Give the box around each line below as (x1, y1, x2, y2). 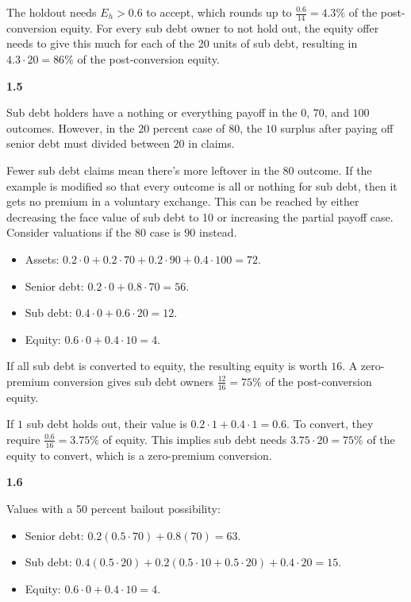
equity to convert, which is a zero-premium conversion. (6, 446, 272, 463)
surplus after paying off (280, 119, 394, 136)
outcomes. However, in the (6, 119, 135, 136)
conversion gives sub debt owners (53, 372, 213, 389)
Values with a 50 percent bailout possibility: (6, 500, 221, 516)
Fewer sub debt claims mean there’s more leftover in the (6, 161, 279, 178)
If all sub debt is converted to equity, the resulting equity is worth (6, 357, 328, 374)
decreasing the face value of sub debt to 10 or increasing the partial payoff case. (6, 208, 394, 225)
